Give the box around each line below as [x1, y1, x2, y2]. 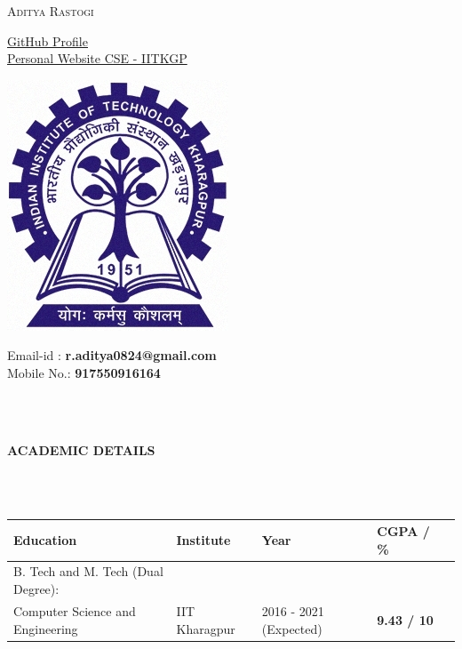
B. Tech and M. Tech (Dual [13, 562, 163, 581]
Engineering [13, 619, 78, 637]
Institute [176, 530, 231, 549]
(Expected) [261, 619, 323, 637]
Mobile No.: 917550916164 [7, 363, 161, 381]
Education [13, 530, 77, 549]
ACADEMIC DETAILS [7, 440, 155, 459]
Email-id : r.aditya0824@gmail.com [7, 346, 217, 365]
